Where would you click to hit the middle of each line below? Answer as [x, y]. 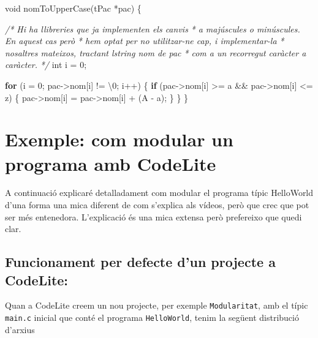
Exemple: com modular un [119, 139]
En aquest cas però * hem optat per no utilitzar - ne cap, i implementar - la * [145, 41]
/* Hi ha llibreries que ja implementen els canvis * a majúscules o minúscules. [153, 28]
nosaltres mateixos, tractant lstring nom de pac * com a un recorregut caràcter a [156, 52]
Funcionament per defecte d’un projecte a [140, 262]
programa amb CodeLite [111, 163]
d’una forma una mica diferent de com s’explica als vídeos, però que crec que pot [157, 205]
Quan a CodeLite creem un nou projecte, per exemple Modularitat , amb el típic [157, 305]
